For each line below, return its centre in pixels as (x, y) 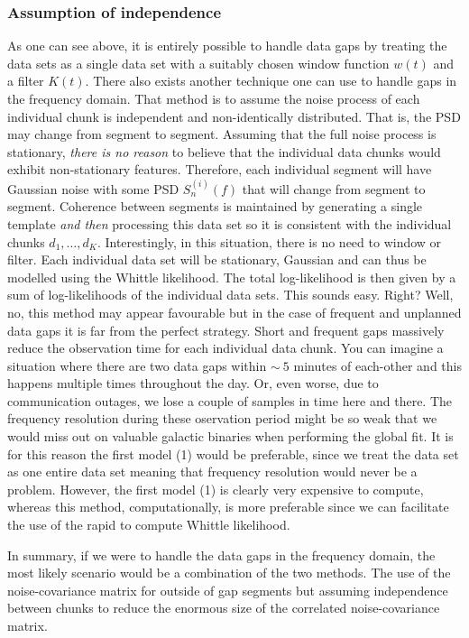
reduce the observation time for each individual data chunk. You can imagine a (225, 348)
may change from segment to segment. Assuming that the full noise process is (222, 134)
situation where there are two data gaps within (137, 365)
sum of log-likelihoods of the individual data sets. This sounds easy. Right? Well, (230, 295)
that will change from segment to (334, 188)
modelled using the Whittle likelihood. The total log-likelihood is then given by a (232, 277)
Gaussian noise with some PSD (93, 188)
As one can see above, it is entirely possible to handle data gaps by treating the (227, 46)
